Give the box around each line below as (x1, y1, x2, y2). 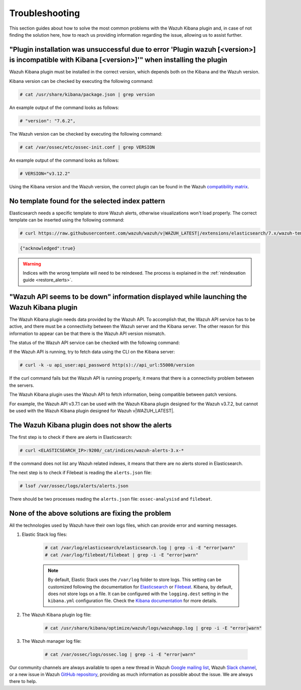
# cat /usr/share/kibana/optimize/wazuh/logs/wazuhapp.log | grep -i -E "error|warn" (45, 625, 262, 631)
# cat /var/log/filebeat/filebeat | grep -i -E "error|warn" (45, 552, 199, 557)
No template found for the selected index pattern (9, 196, 166, 205)
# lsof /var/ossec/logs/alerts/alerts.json (20, 483, 129, 489)
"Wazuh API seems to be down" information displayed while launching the (9, 293, 247, 301)
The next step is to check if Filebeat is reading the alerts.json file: (9, 470, 152, 476)
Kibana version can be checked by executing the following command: (9, 78, 154, 84)
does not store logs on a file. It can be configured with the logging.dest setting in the (48, 591, 229, 597)
